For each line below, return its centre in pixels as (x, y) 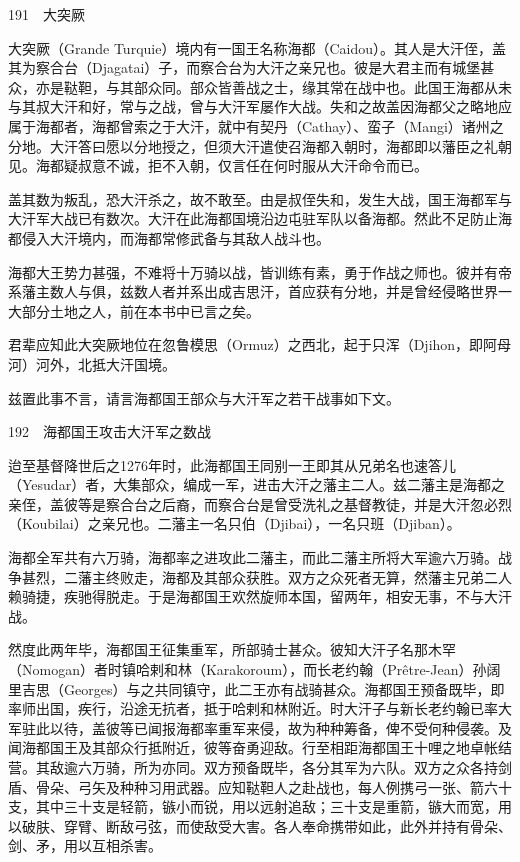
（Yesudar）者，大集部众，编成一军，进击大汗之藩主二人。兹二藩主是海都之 (257, 484)
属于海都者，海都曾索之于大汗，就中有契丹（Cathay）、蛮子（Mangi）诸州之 (256, 125)
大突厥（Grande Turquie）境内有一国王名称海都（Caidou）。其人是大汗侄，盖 (257, 47)
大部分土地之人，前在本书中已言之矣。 (134, 310)
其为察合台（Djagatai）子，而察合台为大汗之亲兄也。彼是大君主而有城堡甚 (251, 67)
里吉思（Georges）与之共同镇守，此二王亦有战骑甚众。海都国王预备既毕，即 (256, 688)
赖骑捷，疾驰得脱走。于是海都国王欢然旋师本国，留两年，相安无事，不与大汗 (260, 596)
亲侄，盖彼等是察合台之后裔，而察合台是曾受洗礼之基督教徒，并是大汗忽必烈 (260, 503)
